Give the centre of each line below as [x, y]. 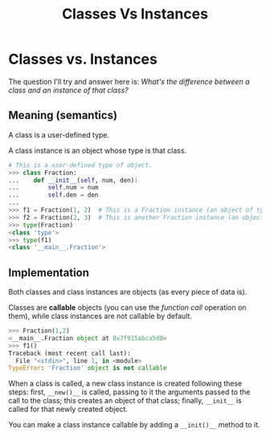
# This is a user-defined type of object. [80, 165]
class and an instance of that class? [68, 90]
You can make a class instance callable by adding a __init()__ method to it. [134, 425]
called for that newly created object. [68, 409]
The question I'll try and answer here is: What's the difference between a [129, 81]
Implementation [49, 272]
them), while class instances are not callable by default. [100, 316]
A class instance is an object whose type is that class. [98, 150]
